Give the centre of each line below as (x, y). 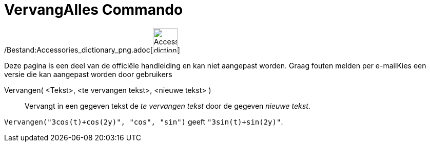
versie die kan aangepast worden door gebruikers (88, 74)
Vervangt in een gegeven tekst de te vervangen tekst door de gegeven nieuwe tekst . (168, 106)
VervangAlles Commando (94, 10)
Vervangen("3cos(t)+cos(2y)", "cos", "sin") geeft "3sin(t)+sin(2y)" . (144, 121)
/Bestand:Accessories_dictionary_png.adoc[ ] (92, 50)
